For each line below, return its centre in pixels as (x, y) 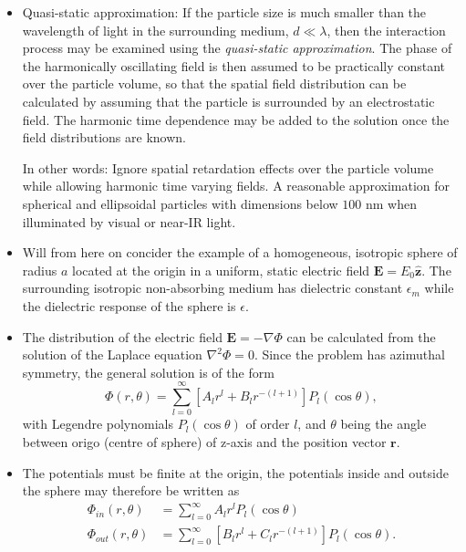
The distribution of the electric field (122, 336)
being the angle (383, 424)
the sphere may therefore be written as (131, 490)
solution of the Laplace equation (112, 354)
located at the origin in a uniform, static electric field (221, 270)
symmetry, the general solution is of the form (148, 372)
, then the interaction (386, 30)
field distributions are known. (104, 137)
